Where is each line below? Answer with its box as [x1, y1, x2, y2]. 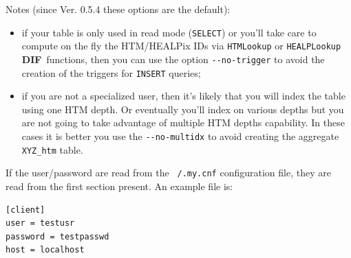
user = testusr [6, 218, 75, 228]
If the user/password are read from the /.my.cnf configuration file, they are [6, 165, 331, 180]
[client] [6, 204, 45, 215]
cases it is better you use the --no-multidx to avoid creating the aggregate [21, 129, 339, 143]
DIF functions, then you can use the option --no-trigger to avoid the [21, 51, 325, 66]
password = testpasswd [6, 231, 109, 242]
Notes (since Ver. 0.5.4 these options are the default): [6, 2, 231, 16]
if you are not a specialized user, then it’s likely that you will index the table [21, 89, 345, 103]
